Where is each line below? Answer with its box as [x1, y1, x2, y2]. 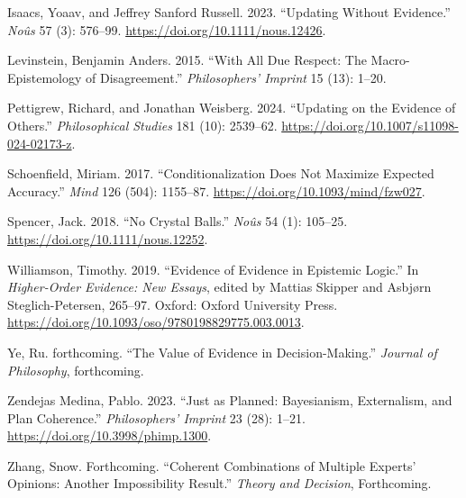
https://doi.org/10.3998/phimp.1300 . [7, 426, 212, 445]
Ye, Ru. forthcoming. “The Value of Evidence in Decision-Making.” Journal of [7, 342, 437, 361]
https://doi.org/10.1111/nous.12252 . [7, 229, 208, 248]
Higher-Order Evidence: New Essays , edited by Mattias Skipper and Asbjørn [7, 277, 432, 296]
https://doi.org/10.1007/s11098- [281, 115, 459, 134]
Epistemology [7, 68, 82, 86]
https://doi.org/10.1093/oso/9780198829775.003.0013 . [7, 312, 305, 331]
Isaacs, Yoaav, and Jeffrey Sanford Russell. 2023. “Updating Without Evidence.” [7, 3, 451, 21]
